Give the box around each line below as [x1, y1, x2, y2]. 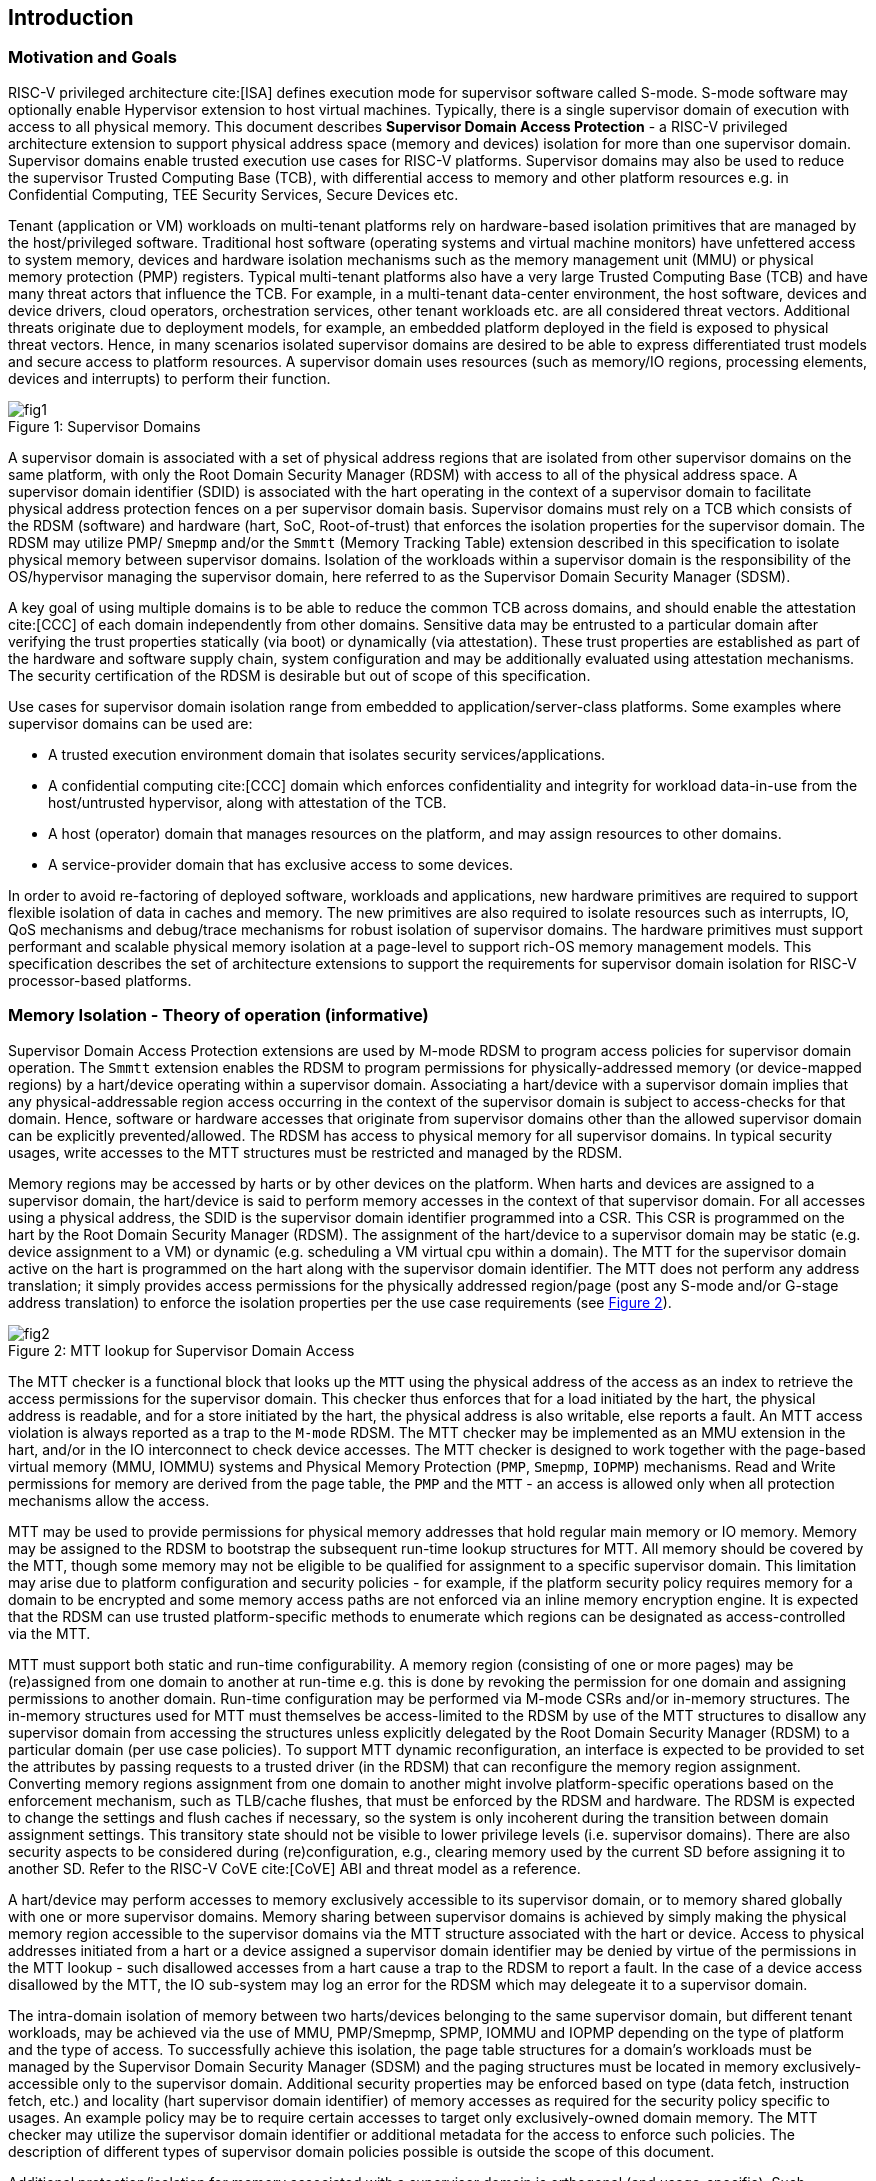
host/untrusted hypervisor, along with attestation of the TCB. [48, 793, 447, 811]
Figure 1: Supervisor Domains [8, 417, 201, 435]
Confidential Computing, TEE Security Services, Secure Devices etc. [8, 185, 459, 203]
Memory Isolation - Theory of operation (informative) [8, 1005, 429, 1026]
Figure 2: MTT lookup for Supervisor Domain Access [8, 1341, 355, 1359]
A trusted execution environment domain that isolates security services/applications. [48, 745, 606, 763]
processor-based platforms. [8, 971, 192, 989]
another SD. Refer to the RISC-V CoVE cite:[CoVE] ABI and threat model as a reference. [8, 1859, 581, 1877]
